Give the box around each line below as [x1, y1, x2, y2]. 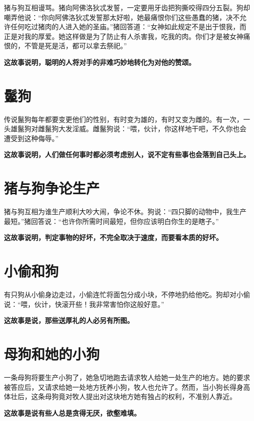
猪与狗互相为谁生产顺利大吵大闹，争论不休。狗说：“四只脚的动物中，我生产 [4, 206, 247, 217]
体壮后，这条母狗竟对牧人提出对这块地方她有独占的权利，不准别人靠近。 [4, 391, 236, 401]
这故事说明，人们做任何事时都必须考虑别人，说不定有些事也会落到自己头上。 [4, 149, 250, 160]
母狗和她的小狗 [4, 344, 100, 364]
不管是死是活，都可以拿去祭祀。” [24, 40, 127, 51]
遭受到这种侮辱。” [4, 133, 59, 143]
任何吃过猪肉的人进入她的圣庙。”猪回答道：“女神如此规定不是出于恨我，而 [10, 21, 247, 32]
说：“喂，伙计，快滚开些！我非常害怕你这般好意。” [4, 299, 165, 309]
